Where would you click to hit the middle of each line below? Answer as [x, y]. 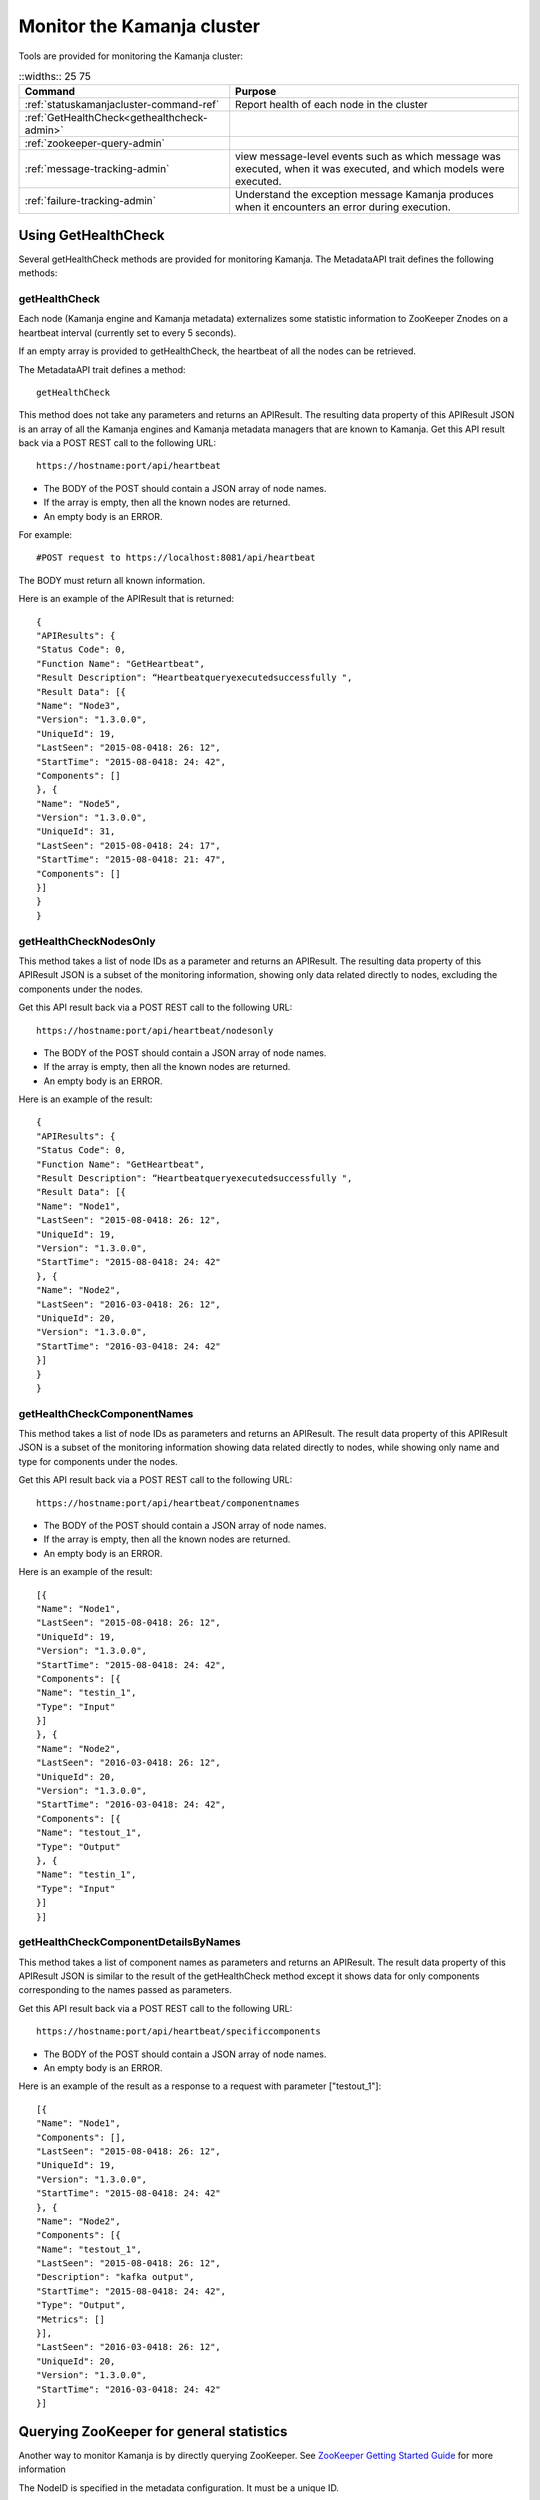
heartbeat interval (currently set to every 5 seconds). [127, 332]
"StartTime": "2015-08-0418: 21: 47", [131, 859]
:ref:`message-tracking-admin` [97, 169]
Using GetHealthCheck [91, 235]
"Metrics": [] [70, 2319]
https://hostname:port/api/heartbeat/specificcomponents [179, 2031]
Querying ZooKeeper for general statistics [153, 2431]
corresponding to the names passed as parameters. [125, 1990]
